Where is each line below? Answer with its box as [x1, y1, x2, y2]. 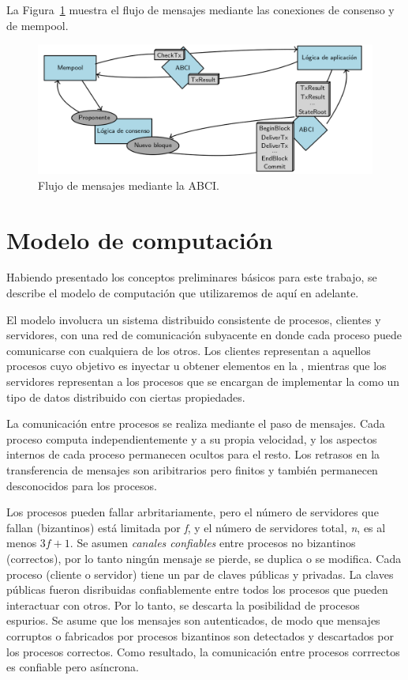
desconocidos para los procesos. [6, 477, 158, 493]
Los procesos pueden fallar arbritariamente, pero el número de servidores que [6, 504, 379, 520]
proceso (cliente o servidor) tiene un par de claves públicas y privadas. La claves [6, 565, 394, 582]
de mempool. [6, 17, 69, 33]
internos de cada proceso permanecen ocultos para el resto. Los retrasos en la [6, 446, 380, 463]
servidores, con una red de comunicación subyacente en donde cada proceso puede [6, 327, 402, 343]
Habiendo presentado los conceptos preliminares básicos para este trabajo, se [6, 269, 377, 285]
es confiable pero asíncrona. [6, 659, 139, 675]
